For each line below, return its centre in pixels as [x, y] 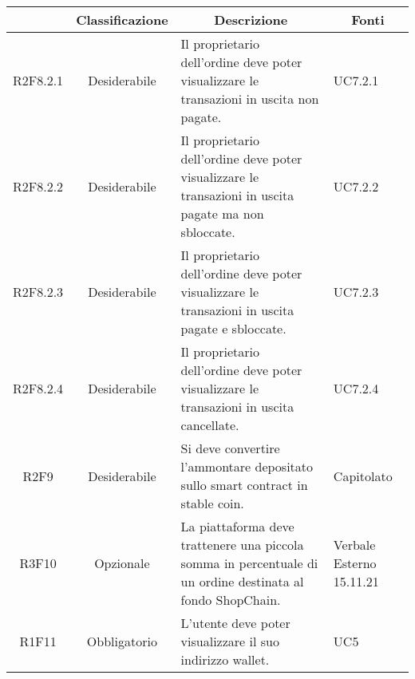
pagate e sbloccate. [233, 328]
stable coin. [212, 503]
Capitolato [363, 476]
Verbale [354, 545]
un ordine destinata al [242, 581]
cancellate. [210, 425]
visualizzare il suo [230, 641]
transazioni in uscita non [250, 99]
